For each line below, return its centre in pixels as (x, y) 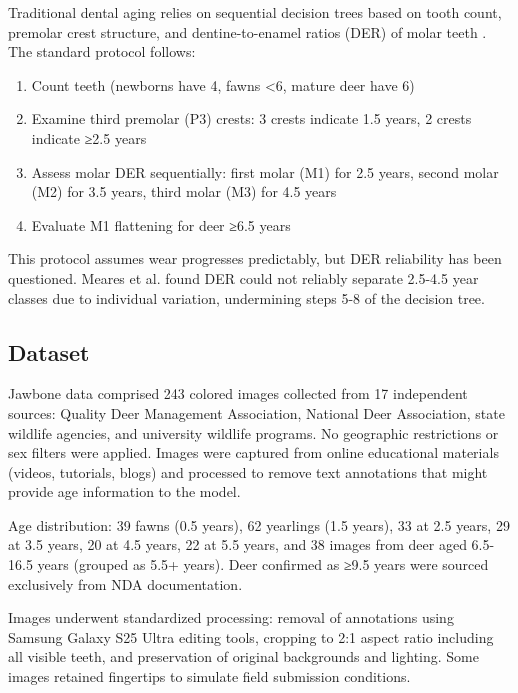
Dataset (49, 351)
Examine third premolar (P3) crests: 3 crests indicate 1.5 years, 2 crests (251, 118)
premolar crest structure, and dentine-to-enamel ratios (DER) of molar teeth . (247, 31)
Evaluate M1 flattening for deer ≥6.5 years (161, 224)
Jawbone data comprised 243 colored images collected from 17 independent (238, 393)
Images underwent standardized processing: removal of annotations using (231, 617)
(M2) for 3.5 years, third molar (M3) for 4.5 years (184, 191)
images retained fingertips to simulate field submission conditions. (209, 676)
